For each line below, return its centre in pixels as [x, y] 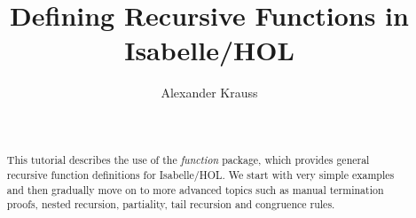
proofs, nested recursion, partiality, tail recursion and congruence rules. [171, 204]
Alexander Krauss [209, 93]
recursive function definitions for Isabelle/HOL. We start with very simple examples [200, 174]
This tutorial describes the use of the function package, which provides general [188, 160]
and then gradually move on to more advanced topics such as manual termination [195, 189]
